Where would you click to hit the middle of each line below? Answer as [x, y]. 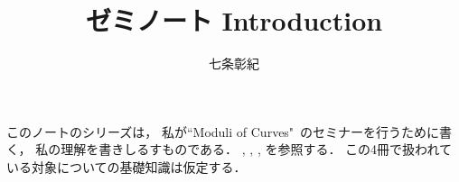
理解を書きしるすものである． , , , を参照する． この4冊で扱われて [256, 149]
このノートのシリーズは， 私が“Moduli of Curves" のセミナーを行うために [223, 131]
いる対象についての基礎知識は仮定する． [126, 166]
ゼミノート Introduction [234, 20]
